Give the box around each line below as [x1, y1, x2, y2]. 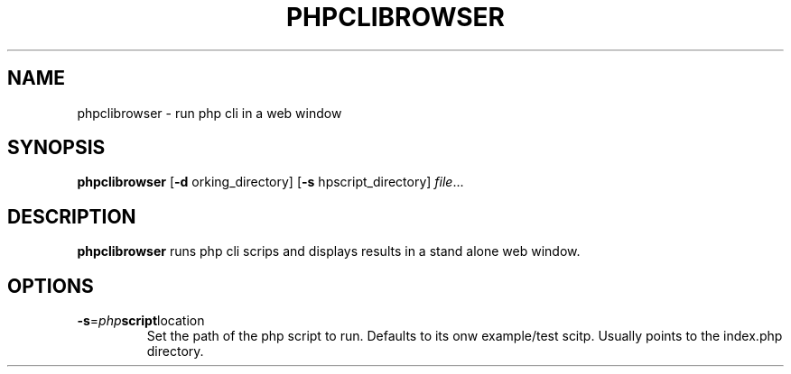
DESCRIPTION [7, 205, 136, 228]
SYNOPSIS [7, 136, 106, 160]
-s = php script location [77, 313, 205, 329]
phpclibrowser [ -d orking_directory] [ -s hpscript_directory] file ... [77, 174, 464, 190]
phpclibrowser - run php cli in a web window [77, 105, 342, 121]
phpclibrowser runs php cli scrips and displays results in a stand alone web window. [77, 243, 581, 260]
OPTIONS [7, 274, 94, 297]
